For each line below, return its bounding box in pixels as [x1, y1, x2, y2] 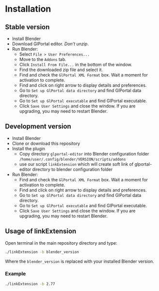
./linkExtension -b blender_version [5, 250, 79, 254]
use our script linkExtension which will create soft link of [19, 161, 134, 167]
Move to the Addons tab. [19, 57, 66, 62]
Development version [5, 122, 71, 131]
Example [5, 271, 26, 277]
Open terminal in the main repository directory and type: [5, 240, 117, 246]
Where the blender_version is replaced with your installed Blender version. [5, 258, 154, 264]
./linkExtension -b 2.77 [5, 281, 55, 286]
